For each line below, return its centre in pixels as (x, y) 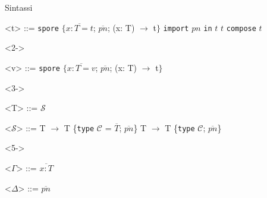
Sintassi (19, 7)
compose (241, 28)
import (176, 28)
